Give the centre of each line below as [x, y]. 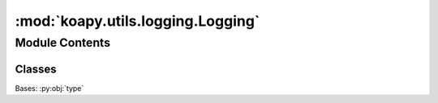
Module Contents [63, 43]
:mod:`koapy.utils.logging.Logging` [137, 21]
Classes [36, 69]
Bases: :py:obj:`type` [49, 88]
